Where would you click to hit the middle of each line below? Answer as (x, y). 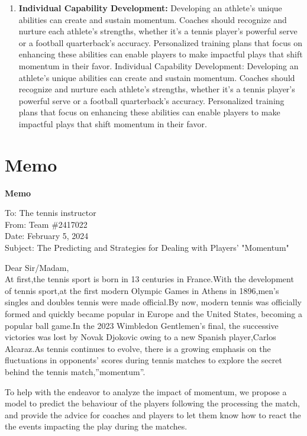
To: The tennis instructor (51, 213)
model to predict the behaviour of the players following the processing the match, (152, 403)
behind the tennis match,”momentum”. (75, 371)
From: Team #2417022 (46, 224)
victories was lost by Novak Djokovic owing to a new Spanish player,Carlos (140, 337)
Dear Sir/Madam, (37, 267)
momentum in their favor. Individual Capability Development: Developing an (159, 65)
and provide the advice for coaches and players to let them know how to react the (153, 414)
